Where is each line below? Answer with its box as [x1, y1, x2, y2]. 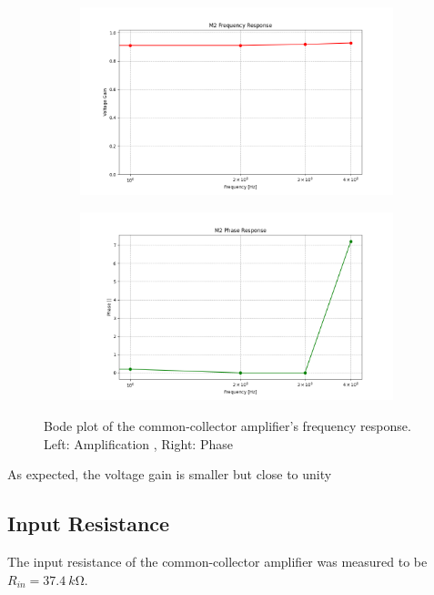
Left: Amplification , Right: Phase [44, 434, 233, 453]
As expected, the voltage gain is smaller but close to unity [7, 465, 332, 484]
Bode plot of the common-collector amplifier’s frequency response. [44, 415, 411, 435]
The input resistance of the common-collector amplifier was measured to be [7, 551, 428, 570]
